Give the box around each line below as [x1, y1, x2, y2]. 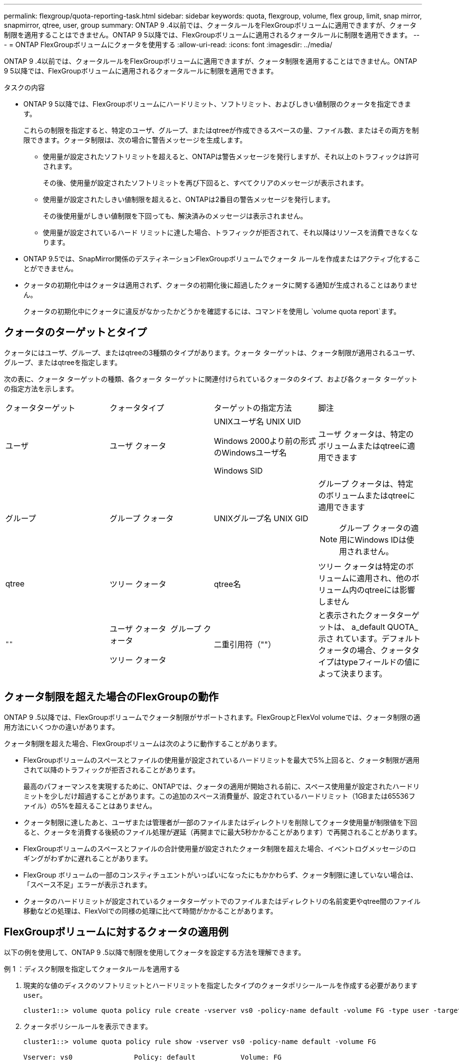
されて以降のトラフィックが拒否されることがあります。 [23, 765, 199, 774]
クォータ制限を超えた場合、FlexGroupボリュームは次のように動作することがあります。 [4, 739, 282, 748]
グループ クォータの [339, 523, 411, 533]
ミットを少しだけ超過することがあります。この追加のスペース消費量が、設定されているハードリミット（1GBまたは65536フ [23, 791, 416, 800]
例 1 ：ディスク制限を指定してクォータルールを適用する [4, 964, 180, 973]
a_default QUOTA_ [352, 622, 418, 632]
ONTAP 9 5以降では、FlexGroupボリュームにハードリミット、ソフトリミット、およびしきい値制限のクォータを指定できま [23, 100, 411, 108]
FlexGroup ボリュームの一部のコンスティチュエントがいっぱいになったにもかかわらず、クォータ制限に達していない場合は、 [23, 870, 418, 879]
